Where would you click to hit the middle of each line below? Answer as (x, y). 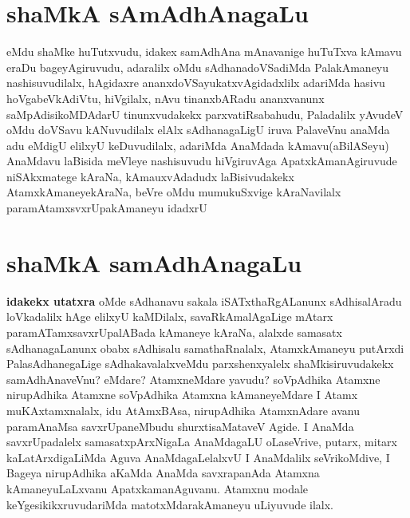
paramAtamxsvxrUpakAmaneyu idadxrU (107, 208)
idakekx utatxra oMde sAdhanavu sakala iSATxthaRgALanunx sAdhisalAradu (204, 301)
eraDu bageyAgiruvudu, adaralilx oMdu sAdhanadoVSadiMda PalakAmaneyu (198, 67)
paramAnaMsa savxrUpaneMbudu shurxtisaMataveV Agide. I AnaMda (180, 426)
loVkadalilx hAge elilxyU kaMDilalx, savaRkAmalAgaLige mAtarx (170, 316)
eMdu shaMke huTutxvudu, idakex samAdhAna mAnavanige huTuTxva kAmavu (204, 51)
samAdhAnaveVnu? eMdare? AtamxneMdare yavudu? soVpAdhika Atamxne (193, 379)
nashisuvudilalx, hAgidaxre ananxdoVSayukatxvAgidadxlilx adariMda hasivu (196, 83)
